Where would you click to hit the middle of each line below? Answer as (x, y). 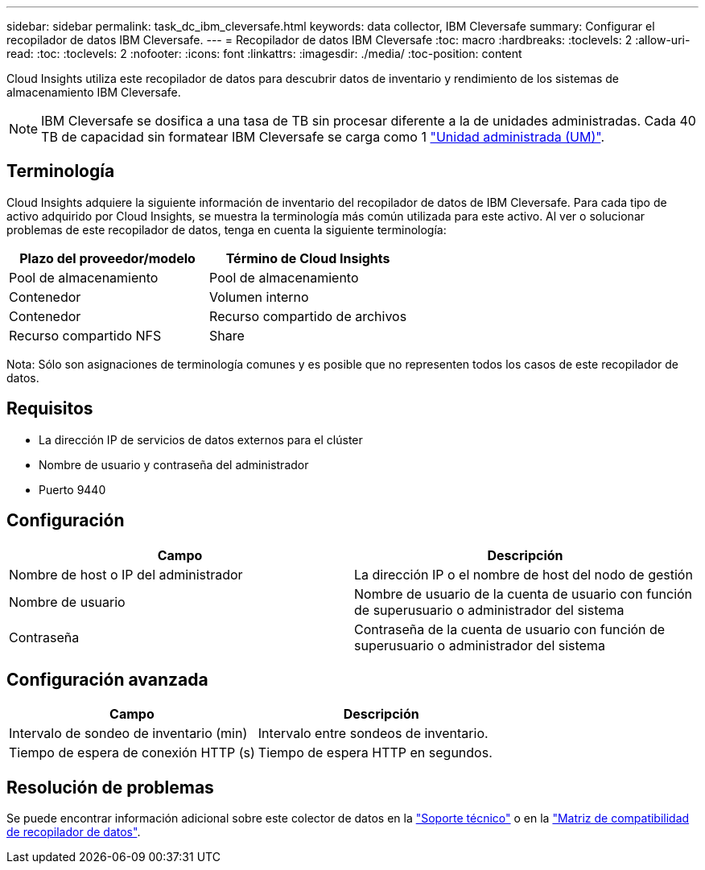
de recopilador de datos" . (74, 832)
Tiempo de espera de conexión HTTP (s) (132, 753)
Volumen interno (259, 297)
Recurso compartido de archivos (308, 316)
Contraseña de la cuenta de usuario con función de (510, 629)
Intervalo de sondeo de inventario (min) (128, 734)
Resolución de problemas (110, 787)
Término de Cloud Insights (308, 258)
